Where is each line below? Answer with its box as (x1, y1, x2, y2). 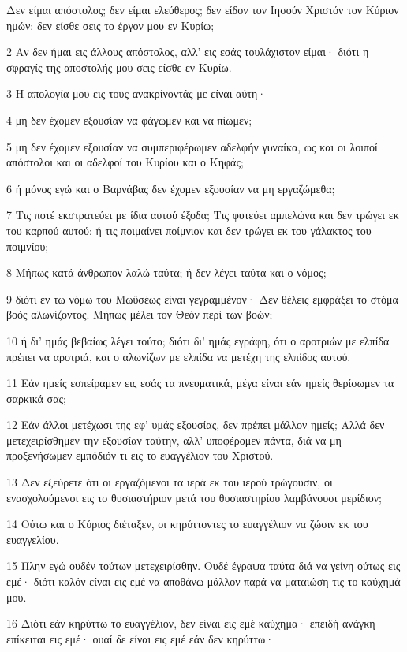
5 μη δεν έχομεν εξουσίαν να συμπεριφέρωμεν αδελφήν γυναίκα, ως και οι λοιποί (6, 138, 378, 155)
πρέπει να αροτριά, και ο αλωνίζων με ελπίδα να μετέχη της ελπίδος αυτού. (6, 348, 351, 364)
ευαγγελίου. (6, 531, 59, 547)
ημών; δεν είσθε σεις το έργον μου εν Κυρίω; (6, 17, 215, 33)
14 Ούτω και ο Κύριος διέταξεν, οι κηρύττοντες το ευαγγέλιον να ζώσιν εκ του (6, 516, 368, 532)
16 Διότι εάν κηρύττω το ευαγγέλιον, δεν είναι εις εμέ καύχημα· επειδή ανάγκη (6, 615, 375, 632)
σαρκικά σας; (6, 389, 66, 406)
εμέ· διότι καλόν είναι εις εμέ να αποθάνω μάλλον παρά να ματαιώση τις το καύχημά (6, 573, 401, 590)
